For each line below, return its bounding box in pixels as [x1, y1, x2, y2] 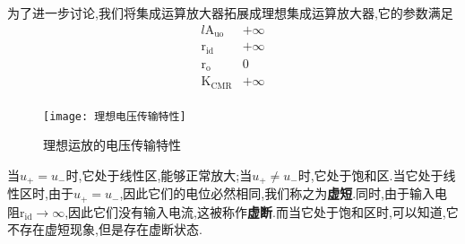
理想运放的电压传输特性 [43, 135, 181, 154]
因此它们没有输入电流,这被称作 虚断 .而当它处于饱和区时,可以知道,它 [68, 202, 459, 221]
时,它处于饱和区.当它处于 [297, 165, 443, 184]
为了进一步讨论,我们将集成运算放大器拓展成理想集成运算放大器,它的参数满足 [7, 4, 453, 22]
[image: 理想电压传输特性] [43, 109, 186, 123]
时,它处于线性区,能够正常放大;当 [65, 165, 253, 184]
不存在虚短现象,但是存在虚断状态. [7, 220, 202, 239]
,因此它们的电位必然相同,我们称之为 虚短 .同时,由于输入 [119, 184, 435, 203]
